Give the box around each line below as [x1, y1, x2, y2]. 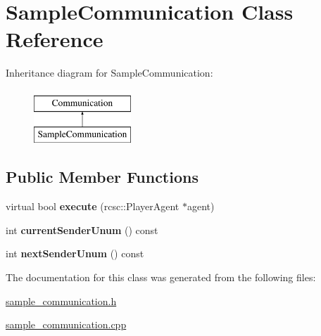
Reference [6, 25, 103, 53]
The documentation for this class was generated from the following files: [6, 270, 316, 285]
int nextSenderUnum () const [6, 246, 144, 261]
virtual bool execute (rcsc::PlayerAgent [6, 199, 180, 214]
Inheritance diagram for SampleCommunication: [6, 65, 213, 80]
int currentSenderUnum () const [6, 222, 158, 237]
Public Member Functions [6, 166, 199, 188]
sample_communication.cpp [6, 317, 127, 332]
